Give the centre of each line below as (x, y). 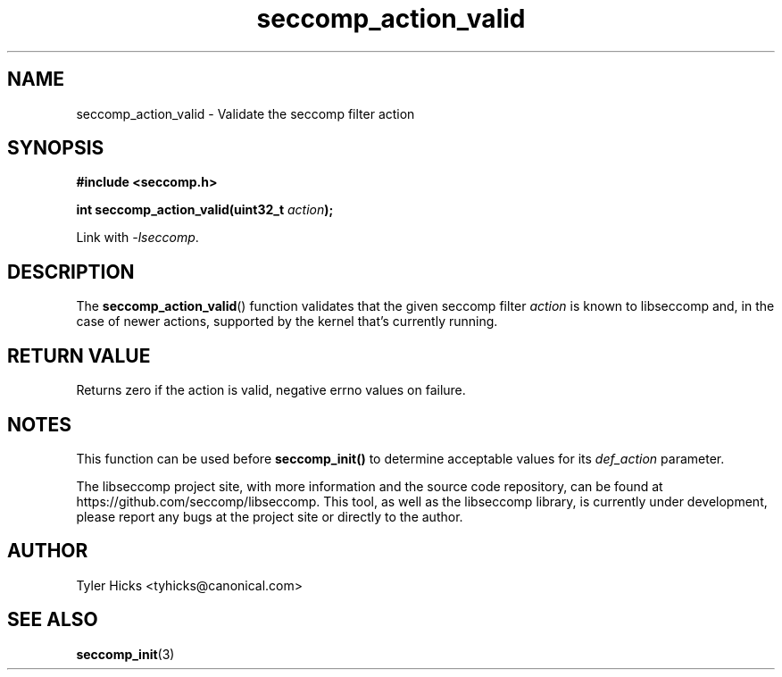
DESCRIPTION (71, 272)
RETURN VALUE (79, 355)
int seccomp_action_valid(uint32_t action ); (205, 210)
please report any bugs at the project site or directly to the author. (270, 516)
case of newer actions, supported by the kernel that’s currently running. (287, 322)
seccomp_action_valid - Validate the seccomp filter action (245, 113)
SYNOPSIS (56, 148)
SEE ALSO (53, 620)
